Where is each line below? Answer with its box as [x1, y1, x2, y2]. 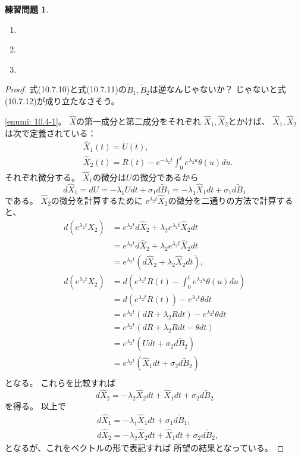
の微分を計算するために [51, 194, 143, 206]
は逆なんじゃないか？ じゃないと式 [149, 83, 286, 95]
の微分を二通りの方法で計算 [168, 194, 277, 206]
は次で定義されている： [5, 126, 96, 139]
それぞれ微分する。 [5, 170, 80, 183]
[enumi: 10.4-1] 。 [5, 115, 67, 127]
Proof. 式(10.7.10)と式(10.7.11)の [5, 83, 127, 95]
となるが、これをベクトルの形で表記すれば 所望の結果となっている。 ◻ [5, 441, 284, 453]
